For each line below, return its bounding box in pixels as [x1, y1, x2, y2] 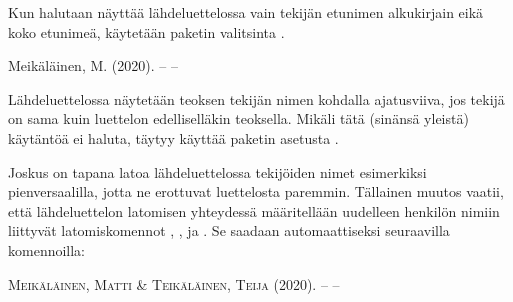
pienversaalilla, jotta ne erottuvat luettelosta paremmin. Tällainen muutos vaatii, [8, 181, 504, 202]
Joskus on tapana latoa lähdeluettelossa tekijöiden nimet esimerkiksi [8, 161, 427, 182]
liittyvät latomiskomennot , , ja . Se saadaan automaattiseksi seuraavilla [8, 220, 450, 241]
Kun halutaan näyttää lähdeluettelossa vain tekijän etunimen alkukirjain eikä [8, 2, 484, 22]
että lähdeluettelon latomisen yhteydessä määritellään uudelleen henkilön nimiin [8, 200, 500, 221]
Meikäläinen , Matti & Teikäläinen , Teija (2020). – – [8, 273, 340, 294]
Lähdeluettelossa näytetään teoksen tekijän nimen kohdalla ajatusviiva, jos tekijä [8, 88, 505, 109]
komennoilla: [8, 239, 86, 260]
